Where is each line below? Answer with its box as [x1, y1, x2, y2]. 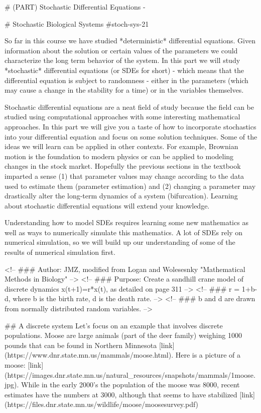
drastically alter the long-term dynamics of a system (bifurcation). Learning [5, 190, 238, 201]
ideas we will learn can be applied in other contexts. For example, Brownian [5, 141, 238, 152]
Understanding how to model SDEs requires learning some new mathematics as [5, 217, 248, 228]
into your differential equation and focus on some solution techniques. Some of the [5, 131, 257, 142]
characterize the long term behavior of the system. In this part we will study [5, 55, 240, 65]
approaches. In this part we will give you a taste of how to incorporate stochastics [5, 121, 256, 131]
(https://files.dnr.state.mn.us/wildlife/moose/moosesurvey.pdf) [5, 399, 199, 409]
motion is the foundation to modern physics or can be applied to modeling [5, 151, 234, 161]
